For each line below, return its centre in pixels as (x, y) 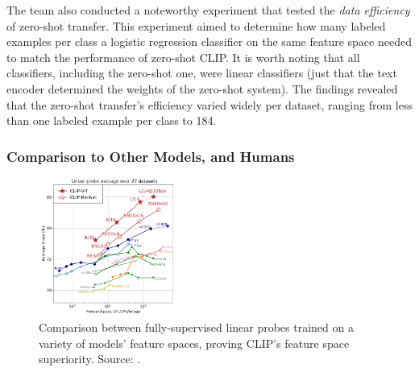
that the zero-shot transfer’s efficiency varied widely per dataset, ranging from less (209, 104)
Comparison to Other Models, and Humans (151, 156)
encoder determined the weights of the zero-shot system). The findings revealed (202, 88)
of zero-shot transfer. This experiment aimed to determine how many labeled (196, 25)
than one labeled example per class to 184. (112, 120)
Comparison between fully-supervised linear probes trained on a (196, 327)
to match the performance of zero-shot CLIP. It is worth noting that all (183, 57)
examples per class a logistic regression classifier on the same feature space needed (209, 41)
